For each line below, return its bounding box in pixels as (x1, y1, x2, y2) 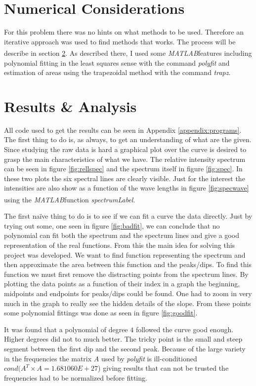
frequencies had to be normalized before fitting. (4, 372, 147, 383)
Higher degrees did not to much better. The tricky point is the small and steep (4, 334, 243, 344)
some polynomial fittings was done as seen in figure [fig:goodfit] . (4, 308, 198, 318)
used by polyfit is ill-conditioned (101, 353, 197, 363)
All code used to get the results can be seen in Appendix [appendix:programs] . (4, 124, 242, 135)
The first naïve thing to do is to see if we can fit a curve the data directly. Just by (4, 211, 253, 221)
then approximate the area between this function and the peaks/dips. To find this (4, 259, 252, 270)
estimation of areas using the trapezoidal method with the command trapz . (4, 67, 231, 77)
